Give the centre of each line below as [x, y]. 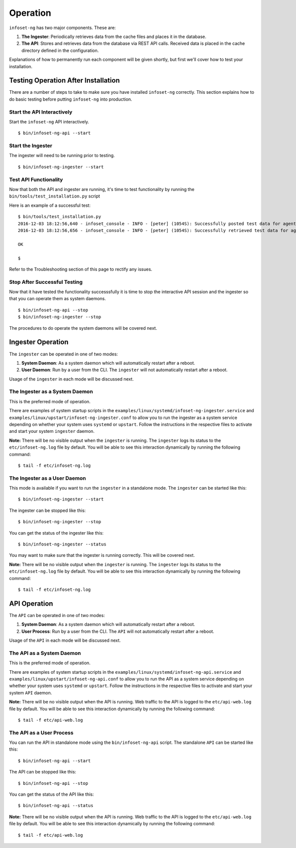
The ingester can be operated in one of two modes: [64, 354]
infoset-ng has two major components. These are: [62, 28]
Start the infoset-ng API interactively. [49, 121]
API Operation [31, 603]
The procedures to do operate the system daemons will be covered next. [83, 328]
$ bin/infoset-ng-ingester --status [62, 544]
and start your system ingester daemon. [52, 431]
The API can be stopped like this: [43, 772]
